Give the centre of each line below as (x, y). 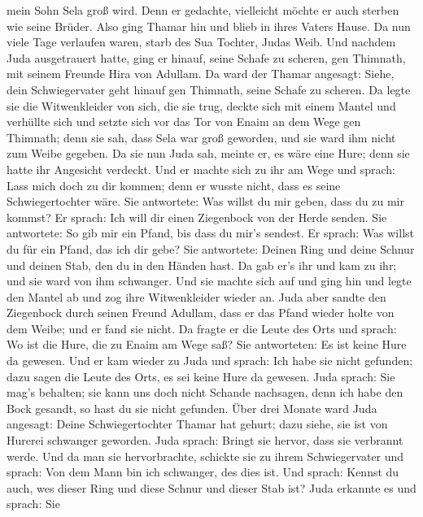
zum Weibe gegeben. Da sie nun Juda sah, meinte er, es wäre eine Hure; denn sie (208, 153)
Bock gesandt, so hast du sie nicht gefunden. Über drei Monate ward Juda (192, 408)
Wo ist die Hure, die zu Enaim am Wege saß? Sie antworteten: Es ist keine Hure (207, 344)
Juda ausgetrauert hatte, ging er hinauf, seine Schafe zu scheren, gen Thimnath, (206, 57)
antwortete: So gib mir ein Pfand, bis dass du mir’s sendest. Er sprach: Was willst (211, 233)
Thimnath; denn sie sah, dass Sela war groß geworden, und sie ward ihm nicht (201, 137)
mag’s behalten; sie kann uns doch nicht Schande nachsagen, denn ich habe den (205, 392)
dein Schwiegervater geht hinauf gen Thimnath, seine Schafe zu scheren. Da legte (209, 89)
